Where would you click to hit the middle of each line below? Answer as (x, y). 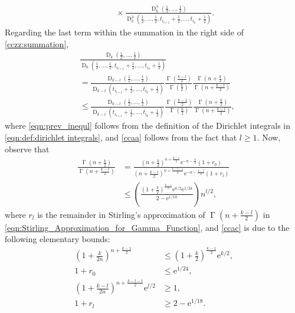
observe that (27, 149)
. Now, (269, 137)
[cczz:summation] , (37, 43)
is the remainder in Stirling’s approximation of (121, 214)
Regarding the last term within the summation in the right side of (124, 32)
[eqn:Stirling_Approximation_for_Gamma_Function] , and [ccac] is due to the (147, 227)
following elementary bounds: (58, 239)
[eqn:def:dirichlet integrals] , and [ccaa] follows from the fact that (121, 137)
